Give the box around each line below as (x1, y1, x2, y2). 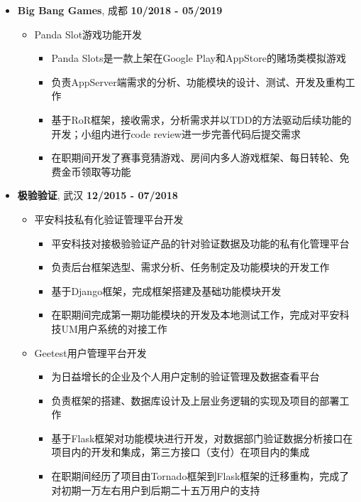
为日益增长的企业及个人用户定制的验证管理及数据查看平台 (51, 369, 320, 384)
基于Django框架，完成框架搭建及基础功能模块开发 (51, 283, 282, 298)
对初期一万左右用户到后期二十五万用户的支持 (51, 482, 260, 497)
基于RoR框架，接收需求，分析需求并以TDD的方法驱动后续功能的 (51, 112, 352, 127)
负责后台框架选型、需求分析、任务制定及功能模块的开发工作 (51, 260, 330, 274)
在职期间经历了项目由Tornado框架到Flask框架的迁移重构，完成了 (51, 469, 350, 484)
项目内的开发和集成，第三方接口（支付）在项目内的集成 (51, 444, 310, 459)
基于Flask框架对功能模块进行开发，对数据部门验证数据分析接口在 (51, 430, 353, 445)
